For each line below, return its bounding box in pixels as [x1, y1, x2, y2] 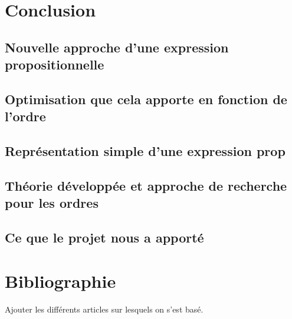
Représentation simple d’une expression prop [5, 142, 286, 160]
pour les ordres [5, 194, 99, 212]
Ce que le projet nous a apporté [5, 228, 204, 247]
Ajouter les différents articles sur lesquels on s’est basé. [5, 303, 204, 315]
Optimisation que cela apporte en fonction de [5, 89, 287, 108]
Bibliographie [5, 268, 116, 293]
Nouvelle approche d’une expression [5, 38, 229, 56]
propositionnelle [5, 55, 104, 74]
